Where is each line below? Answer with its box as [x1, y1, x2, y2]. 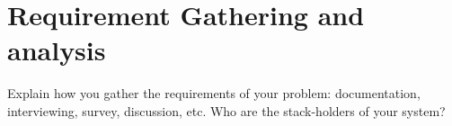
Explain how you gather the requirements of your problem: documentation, [7, 84, 421, 103]
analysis [7, 31, 106, 68]
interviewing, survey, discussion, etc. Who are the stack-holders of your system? [7, 101, 446, 120]
